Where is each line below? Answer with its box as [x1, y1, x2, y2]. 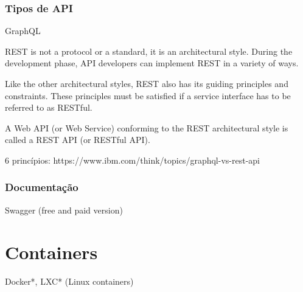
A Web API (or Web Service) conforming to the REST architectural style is [5, 121, 288, 134]
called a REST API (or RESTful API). [5, 133, 150, 146]
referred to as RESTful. [5, 101, 92, 114]
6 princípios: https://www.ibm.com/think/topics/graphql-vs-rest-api [5, 153, 260, 166]
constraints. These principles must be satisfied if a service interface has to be [5, 89, 291, 102]
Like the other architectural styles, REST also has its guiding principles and [5, 77, 288, 89]
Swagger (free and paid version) [5, 203, 123, 216]
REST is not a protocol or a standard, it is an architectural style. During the [5, 44, 293, 57]
